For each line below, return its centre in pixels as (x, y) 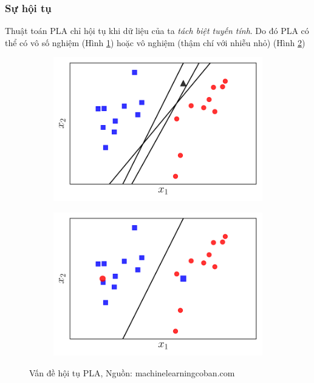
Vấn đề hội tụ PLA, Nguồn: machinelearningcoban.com (132, 372)
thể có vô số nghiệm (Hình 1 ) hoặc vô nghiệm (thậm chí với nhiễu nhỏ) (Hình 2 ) (155, 42)
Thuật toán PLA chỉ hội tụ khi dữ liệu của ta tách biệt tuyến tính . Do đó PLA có (157, 31)
